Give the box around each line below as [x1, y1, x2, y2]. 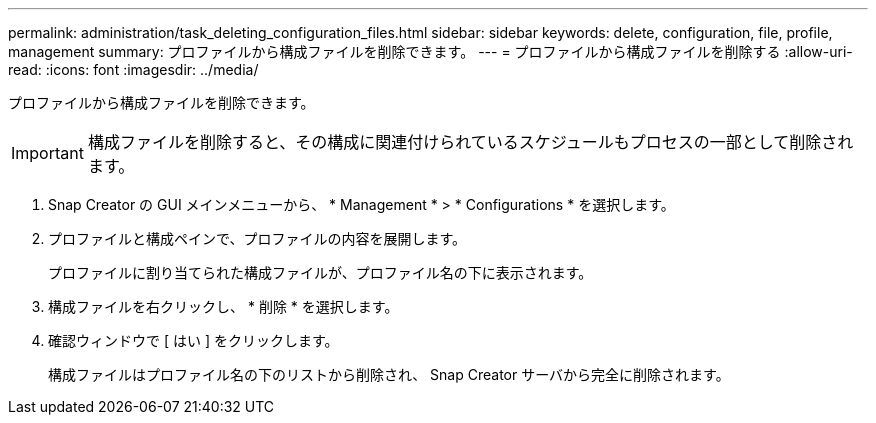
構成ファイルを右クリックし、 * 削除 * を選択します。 [48, 298, 399, 315]
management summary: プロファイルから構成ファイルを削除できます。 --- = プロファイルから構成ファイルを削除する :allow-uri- [8, 43, 853, 60]
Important [11, 143, 84, 163]
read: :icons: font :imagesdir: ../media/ [8, 61, 259, 78]
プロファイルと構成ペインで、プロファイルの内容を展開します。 [48, 230, 467, 247]
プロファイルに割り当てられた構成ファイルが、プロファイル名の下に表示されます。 [48, 264, 593, 281]
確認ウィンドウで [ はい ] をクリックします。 [48, 332, 339, 349]
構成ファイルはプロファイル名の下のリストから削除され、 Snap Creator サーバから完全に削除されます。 [48, 366, 730, 383]
